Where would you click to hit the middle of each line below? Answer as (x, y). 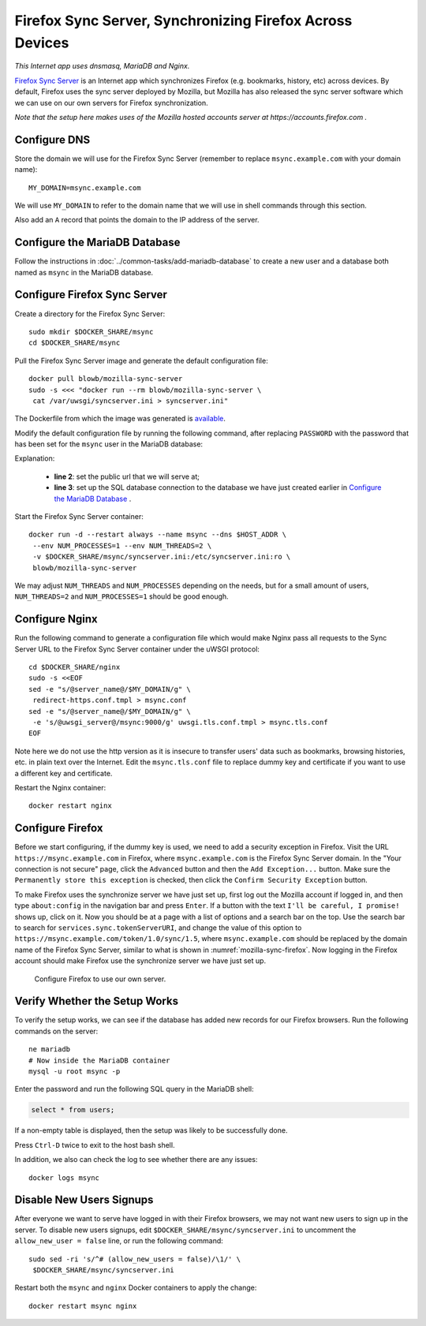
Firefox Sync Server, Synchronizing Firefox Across (183, 21)
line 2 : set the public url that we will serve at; (127, 476)
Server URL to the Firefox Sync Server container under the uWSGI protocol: (137, 649)
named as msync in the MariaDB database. (84, 272)
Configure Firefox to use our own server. (100, 979)
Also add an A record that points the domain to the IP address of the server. (137, 220)
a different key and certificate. (64, 773)
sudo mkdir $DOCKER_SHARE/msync (91, 332)
